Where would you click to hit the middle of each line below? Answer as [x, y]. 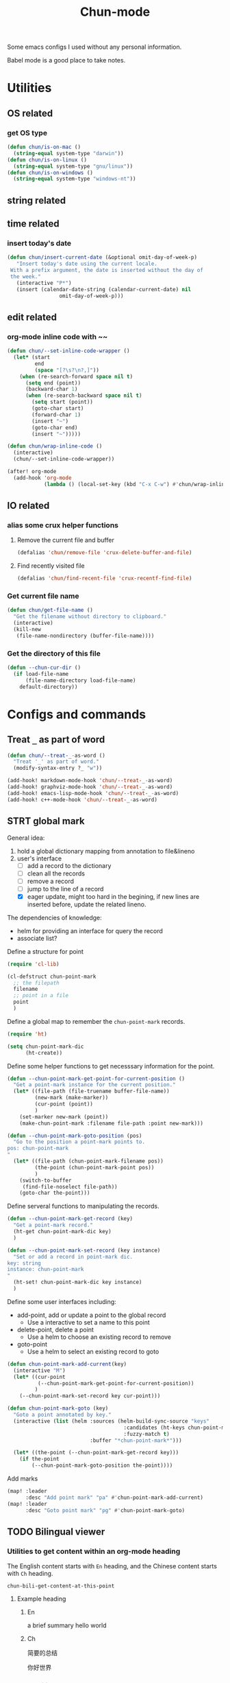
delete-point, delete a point [55, 1329]
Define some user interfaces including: [62, 1301]
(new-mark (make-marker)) [72, 1098]
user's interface [39, 858]
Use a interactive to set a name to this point [89, 1322]
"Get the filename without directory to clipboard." [90, 617]
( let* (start [32, 358]
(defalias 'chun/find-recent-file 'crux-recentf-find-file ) [104, 579]
